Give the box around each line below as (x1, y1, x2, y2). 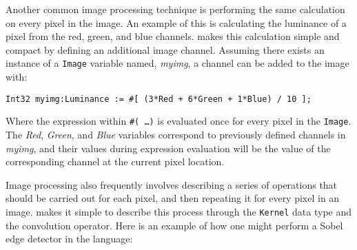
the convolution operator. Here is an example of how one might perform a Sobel (6, 218, 343, 232)
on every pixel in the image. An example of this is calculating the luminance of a (6, 15, 347, 30)
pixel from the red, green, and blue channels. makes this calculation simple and (6, 29, 340, 43)
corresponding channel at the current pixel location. (6, 154, 225, 169)
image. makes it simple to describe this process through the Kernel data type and (6, 204, 352, 218)
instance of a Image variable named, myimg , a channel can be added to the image (6, 56, 349, 70)
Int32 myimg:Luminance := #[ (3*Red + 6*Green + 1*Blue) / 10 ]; (6, 94, 312, 104)
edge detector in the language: (6, 231, 133, 246)
